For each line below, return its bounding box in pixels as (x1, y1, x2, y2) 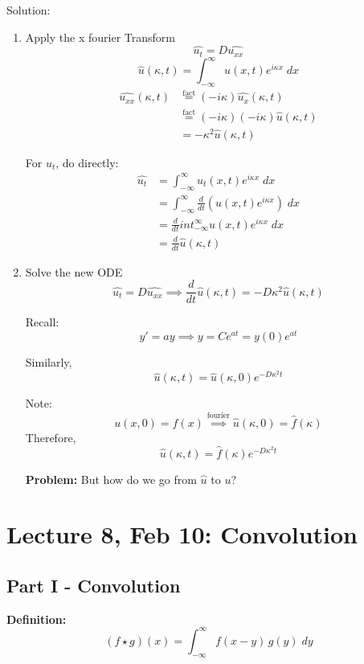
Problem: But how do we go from (25, 470, 197, 487)
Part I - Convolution (6, 572, 181, 597)
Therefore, (25, 428, 76, 445)
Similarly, (25, 354, 72, 371)
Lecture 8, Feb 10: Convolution (6, 518, 358, 551)
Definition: (6, 610, 67, 627)
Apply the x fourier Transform (25, 28, 175, 45)
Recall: (25, 314, 59, 330)
